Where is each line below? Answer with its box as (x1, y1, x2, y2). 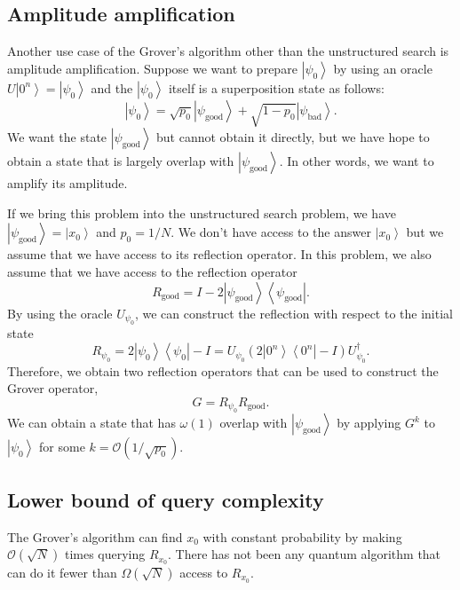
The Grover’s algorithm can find (7, 527, 183, 546)
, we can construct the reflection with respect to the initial (134, 303, 453, 322)
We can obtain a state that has (7, 413, 176, 432)
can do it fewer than (7, 563, 117, 581)
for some (39, 437, 85, 456)
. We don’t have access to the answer (171, 223, 371, 241)
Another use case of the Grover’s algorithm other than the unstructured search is (7, 42, 449, 60)
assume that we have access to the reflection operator (7, 262, 297, 280)
